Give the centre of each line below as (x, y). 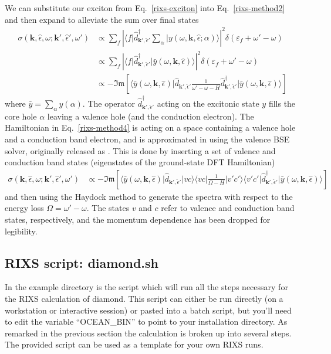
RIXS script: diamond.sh (82, 262)
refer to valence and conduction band (228, 208)
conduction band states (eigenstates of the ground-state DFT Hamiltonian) (140, 162)
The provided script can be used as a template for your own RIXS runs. (134, 344)
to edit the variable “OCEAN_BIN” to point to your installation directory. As (146, 321)
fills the (282, 103)
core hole (21, 116)
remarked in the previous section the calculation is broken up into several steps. (148, 333)
